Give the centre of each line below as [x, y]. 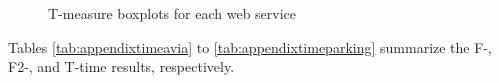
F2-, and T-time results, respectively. [121, 66]
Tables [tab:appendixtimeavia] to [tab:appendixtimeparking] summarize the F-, [250, 46]
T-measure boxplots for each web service [172, 13]
